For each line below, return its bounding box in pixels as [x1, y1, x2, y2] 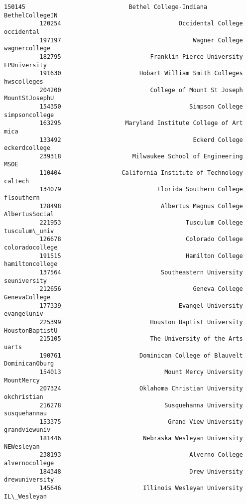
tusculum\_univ [4, 227, 54, 235]
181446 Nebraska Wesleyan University [39, 435, 243, 442]
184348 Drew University [39, 468, 243, 475]
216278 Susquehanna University [39, 401, 243, 409]
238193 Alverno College [39, 451, 243, 459]
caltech [4, 177, 29, 185]
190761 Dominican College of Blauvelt [39, 352, 243, 359]
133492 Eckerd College [39, 136, 243, 143]
